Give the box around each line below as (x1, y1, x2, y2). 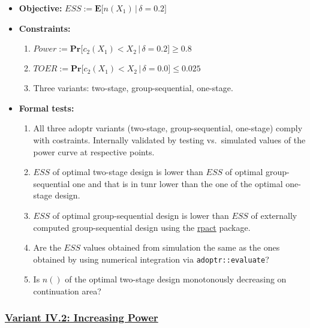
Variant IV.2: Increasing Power (5, 310, 158, 325)
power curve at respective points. (33, 145, 155, 158)
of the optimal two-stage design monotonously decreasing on (65, 273, 287, 285)
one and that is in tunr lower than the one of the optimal (73, 177, 283, 189)
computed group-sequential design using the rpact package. (33, 221, 251, 233)
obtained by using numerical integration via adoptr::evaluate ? (33, 252, 269, 265)
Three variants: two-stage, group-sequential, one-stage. (33, 82, 233, 94)
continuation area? (33, 284, 101, 297)
